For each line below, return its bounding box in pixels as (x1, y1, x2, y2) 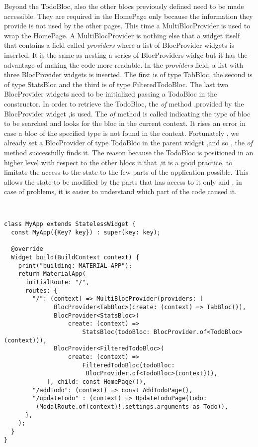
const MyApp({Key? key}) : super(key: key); (11, 229, 161, 236)
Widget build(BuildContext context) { (11, 254, 140, 261)
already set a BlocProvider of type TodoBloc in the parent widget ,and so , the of (4, 137, 253, 148)
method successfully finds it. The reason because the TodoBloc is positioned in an (4, 147, 254, 157)
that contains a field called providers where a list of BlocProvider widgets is (4, 40, 235, 50)
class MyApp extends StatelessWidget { (4, 221, 136, 228)
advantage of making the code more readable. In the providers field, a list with (4, 59, 244, 70)
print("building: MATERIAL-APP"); (18, 262, 132, 269)
